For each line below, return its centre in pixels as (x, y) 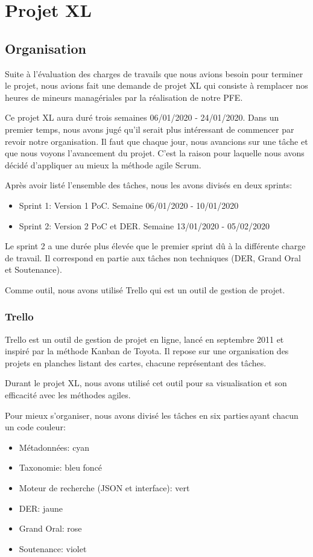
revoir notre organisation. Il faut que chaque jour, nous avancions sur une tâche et (156, 141)
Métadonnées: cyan (54, 447)
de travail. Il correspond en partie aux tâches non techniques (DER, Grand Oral (153, 257)
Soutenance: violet (53, 548)
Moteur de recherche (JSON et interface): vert (104, 488)
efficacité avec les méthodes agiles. (68, 395)
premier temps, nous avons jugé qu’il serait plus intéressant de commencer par (150, 129)
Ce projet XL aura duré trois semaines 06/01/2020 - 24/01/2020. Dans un (142, 117)
